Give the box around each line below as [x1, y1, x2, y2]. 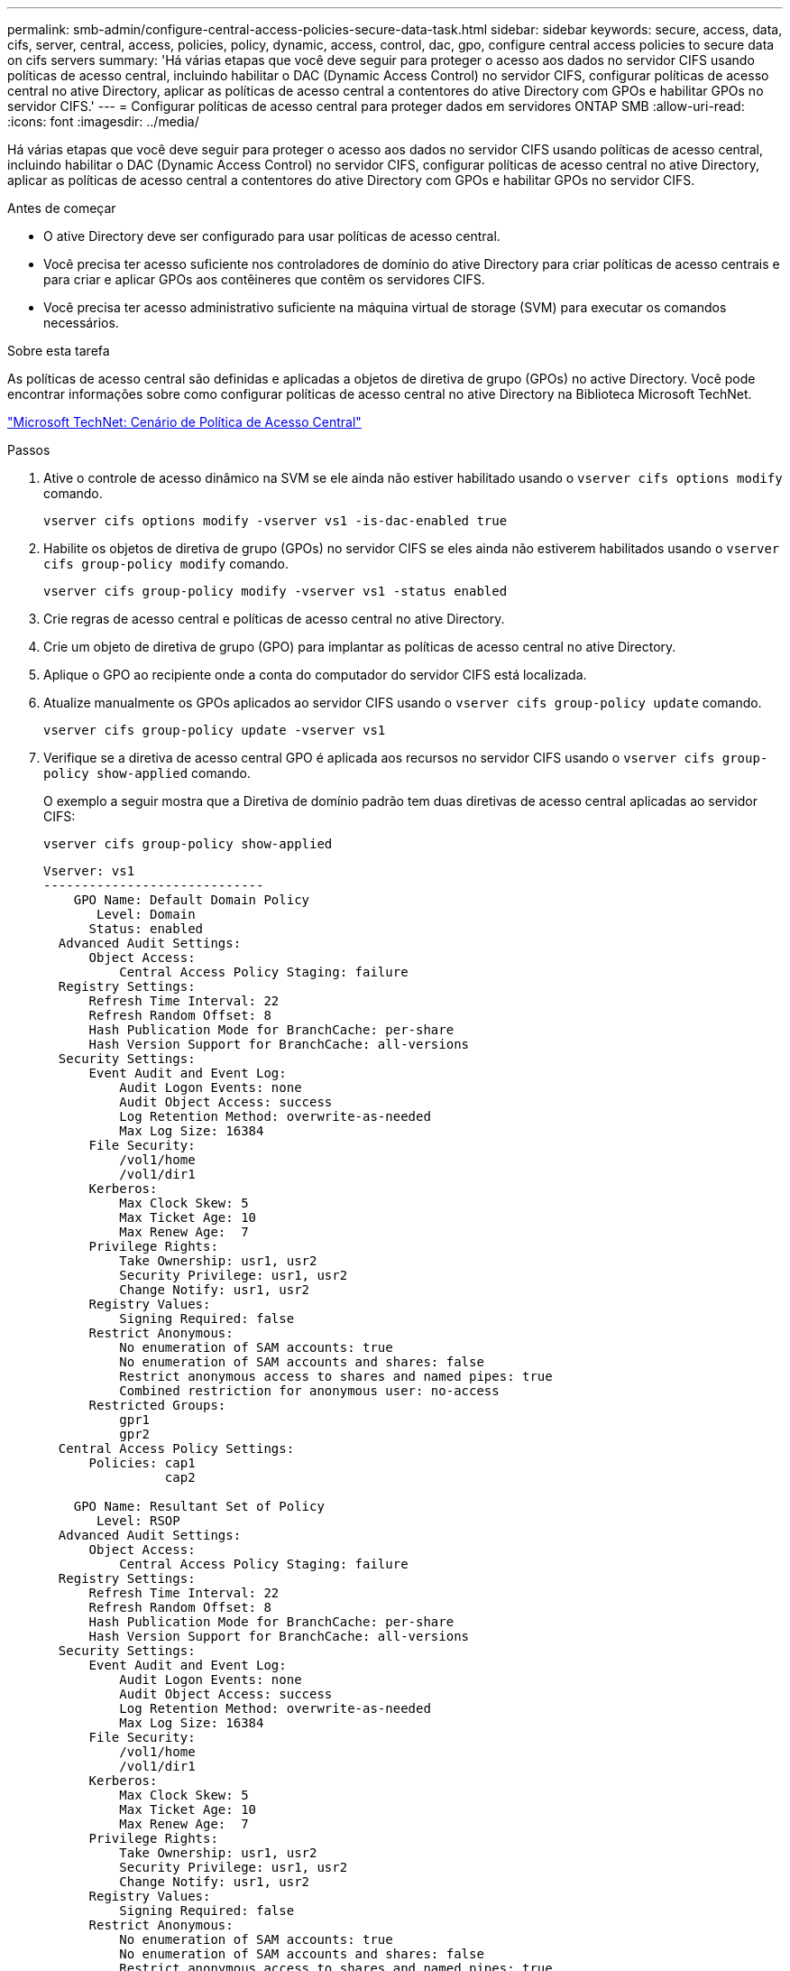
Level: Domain [96, 907, 196, 921]
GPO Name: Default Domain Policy [73, 893, 310, 907]
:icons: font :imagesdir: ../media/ [7, 114, 199, 129]
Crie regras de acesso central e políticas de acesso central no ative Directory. [43, 611, 505, 626]
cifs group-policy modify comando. [43, 556, 289, 571]
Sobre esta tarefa [7, 343, 110, 358]
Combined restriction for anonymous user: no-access [119, 1383, 500, 1398]
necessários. [43, 315, 119, 330]
